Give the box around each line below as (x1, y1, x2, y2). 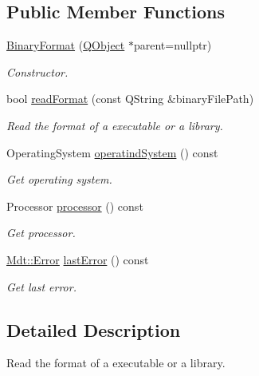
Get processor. (6, 224, 76, 241)
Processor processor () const (6, 197, 143, 214)
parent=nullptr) (133, 37, 212, 53)
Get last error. (6, 278, 77, 295)
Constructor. (6, 63, 69, 80)
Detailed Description (6, 317, 181, 342)
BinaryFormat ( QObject (6, 37, 125, 53)
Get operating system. (6, 171, 112, 188)
